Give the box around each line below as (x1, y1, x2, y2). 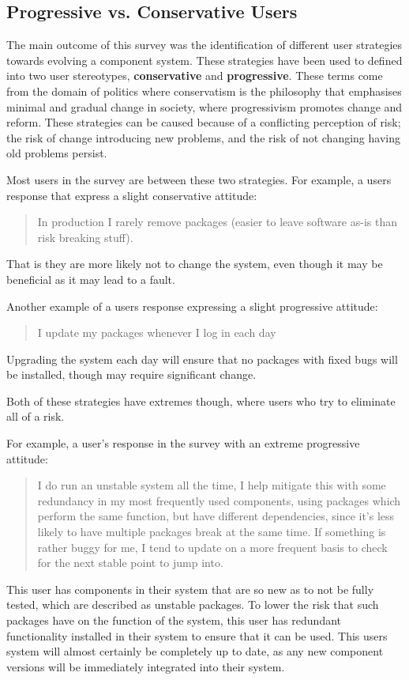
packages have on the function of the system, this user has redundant (6, 612, 342, 629)
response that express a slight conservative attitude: (6, 187, 257, 203)
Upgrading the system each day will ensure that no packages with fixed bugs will (6, 350, 398, 367)
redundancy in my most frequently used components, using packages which (37, 492, 401, 508)
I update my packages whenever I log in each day (37, 324, 276, 341)
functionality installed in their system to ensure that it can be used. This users (6, 627, 388, 644)
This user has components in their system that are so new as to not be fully (6, 580, 374, 597)
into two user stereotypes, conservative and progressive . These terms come (6, 67, 383, 84)
